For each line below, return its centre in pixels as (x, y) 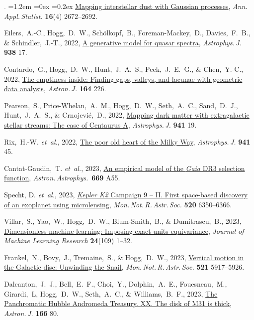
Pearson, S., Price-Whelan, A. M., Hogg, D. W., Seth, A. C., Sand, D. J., (121, 105)
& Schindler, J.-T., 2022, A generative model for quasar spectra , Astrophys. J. (123, 42)
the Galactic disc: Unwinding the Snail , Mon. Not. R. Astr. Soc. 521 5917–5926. (124, 267)
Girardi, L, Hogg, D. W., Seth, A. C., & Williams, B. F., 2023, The (111, 293)
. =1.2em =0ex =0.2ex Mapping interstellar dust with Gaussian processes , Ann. (126, 6)
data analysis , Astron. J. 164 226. (55, 88)
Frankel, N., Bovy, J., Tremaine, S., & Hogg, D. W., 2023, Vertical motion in (124, 257)
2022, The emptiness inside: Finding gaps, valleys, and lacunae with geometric (123, 79)
